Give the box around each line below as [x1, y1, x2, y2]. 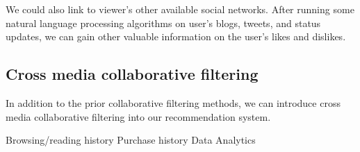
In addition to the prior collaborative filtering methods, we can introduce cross [6, 95, 341, 110]
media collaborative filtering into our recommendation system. [6, 109, 271, 124]
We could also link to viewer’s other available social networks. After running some [6, 2, 354, 16]
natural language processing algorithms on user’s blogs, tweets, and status [6, 15, 321, 30]
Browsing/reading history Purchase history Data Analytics [6, 133, 256, 147]
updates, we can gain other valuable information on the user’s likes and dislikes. [6, 29, 346, 44]
